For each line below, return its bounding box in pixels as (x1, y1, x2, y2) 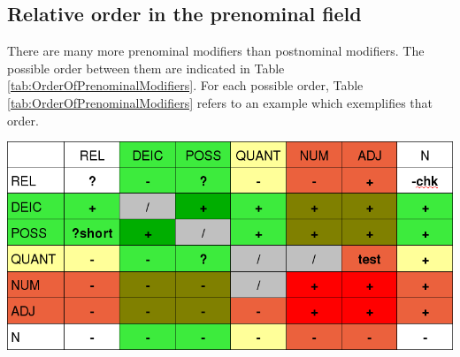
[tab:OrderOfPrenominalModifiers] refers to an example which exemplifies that (7, 93, 433, 111)
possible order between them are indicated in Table (7, 58, 285, 77)
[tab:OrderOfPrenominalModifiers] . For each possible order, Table (7, 76, 364, 95)
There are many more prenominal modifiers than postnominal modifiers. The (7, 42, 425, 60)
